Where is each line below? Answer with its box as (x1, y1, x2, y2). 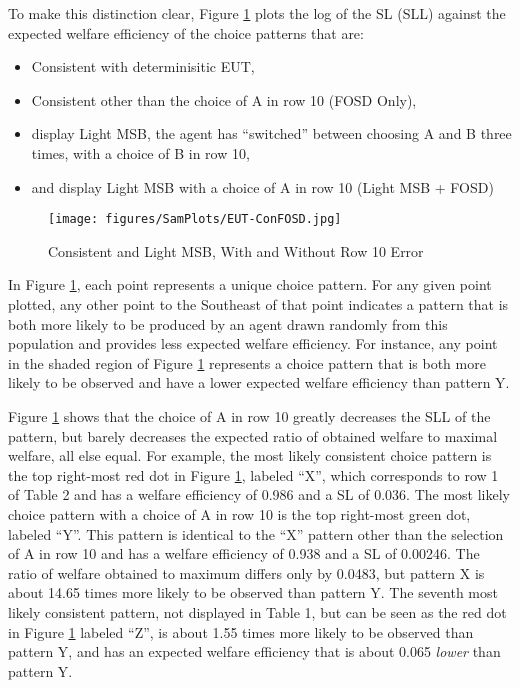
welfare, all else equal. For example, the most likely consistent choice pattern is (8, 445, 492, 466)
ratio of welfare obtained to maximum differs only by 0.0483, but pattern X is (8, 562, 485, 583)
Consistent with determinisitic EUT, (31, 56, 255, 77)
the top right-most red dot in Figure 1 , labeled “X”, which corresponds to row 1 (8, 464, 499, 485)
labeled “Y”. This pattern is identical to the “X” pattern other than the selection (8, 523, 504, 544)
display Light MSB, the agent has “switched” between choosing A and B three (31, 123, 512, 144)
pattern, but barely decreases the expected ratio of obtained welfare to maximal (8, 425, 498, 446)
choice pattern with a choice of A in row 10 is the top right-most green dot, (8, 503, 471, 524)
